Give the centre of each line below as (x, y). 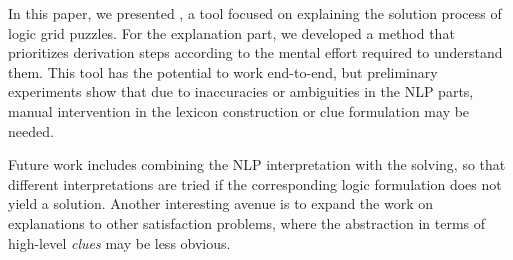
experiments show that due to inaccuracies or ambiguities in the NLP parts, (241, 91)
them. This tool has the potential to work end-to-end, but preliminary (223, 71)
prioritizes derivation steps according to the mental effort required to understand (255, 52)
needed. (31, 130)
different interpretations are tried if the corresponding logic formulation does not (255, 183)
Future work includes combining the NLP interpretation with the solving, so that (257, 164)
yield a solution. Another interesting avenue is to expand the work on (221, 203)
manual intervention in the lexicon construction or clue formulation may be (239, 110)
